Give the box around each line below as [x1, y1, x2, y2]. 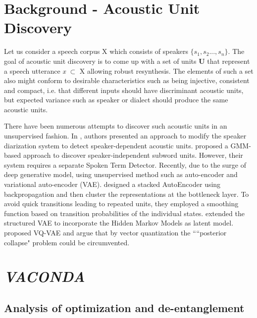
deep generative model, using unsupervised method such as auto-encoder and [4, 169, 238, 180]
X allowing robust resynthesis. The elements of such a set [79, 65, 254, 76]
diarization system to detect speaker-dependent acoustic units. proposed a [4, 140, 228, 150]
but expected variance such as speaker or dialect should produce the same [4, 94, 228, 105]
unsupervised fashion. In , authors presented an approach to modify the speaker [4, 131, 247, 141]
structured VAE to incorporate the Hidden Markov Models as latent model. [4, 218, 234, 228]
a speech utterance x [4, 65, 66, 76]
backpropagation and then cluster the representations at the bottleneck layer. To [4, 188, 249, 199]
